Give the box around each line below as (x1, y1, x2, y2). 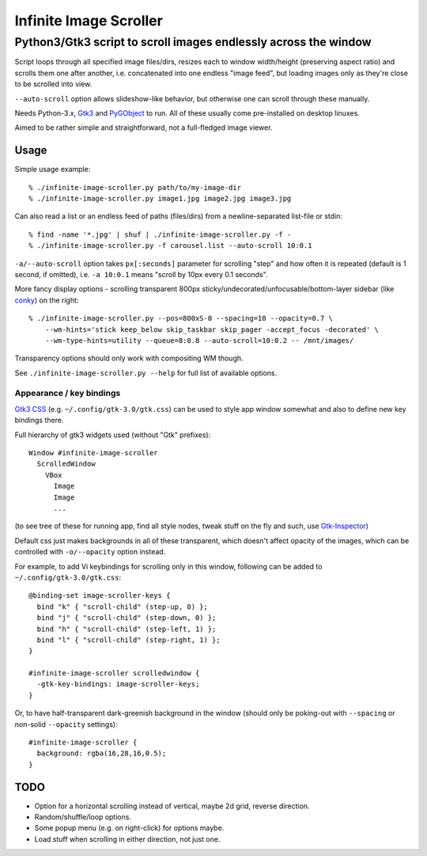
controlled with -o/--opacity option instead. (14, 547, 166, 557)
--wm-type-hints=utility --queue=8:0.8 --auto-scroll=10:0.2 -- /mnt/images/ (44, 336, 354, 344)
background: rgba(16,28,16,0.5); (36, 749, 167, 758)
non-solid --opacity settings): (14, 719, 118, 729)
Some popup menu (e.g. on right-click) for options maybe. (34, 824, 225, 833)
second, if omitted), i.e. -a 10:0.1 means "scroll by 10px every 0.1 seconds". (14, 269, 268, 279)
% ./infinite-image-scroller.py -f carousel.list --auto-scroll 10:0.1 (28, 242, 312, 250)
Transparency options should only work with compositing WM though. (14, 353, 244, 363)
